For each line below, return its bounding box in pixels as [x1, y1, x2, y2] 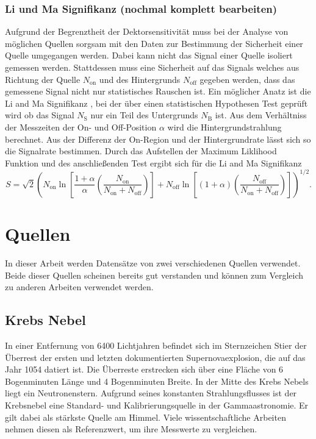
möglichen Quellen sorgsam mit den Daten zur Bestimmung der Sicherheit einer [5, 37, 303, 49]
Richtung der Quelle [5, 73, 81, 85]
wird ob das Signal [5, 109, 74, 121]
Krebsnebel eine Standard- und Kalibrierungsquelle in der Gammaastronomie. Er [5, 398, 309, 411]
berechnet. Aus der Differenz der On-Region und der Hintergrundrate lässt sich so [5, 132, 311, 145]
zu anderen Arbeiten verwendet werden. [5, 280, 154, 293]
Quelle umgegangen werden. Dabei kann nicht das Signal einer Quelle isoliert [5, 49, 293, 62]
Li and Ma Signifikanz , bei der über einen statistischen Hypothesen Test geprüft [5, 96, 308, 109]
